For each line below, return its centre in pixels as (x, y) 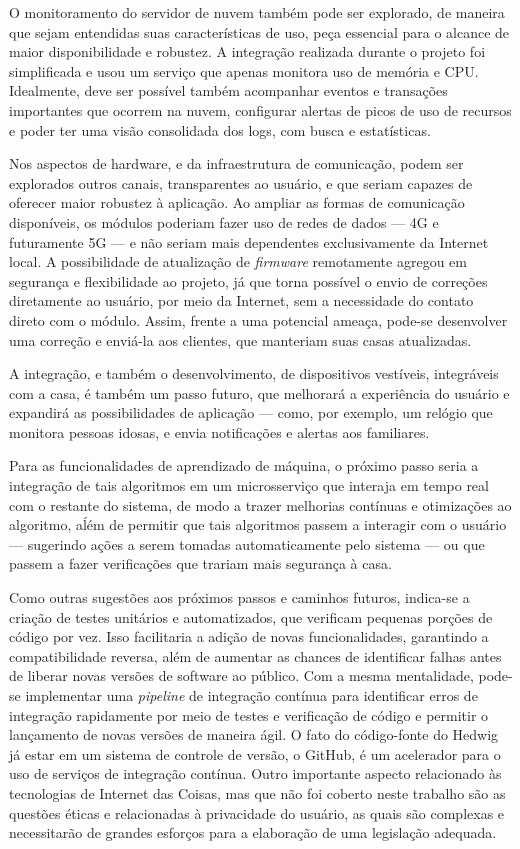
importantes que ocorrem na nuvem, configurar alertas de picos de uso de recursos (260, 109)
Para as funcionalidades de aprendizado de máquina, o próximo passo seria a (244, 465)
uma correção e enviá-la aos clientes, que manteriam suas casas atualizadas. (240, 339)
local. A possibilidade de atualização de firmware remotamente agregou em (238, 261)
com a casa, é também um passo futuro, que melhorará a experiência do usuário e (259, 392)
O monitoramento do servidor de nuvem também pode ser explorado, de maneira (257, 12)
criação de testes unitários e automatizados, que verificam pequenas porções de (251, 616)
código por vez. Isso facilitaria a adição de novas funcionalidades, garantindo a (249, 636)
